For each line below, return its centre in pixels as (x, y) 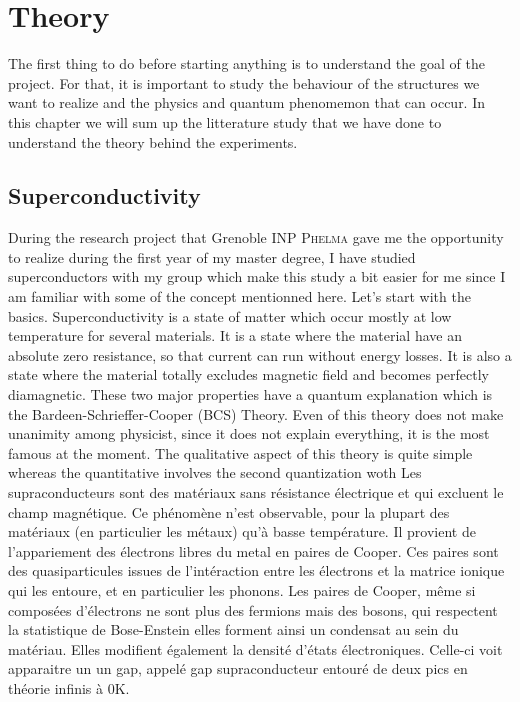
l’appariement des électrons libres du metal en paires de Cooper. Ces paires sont (253, 550)
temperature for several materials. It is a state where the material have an (235, 335)
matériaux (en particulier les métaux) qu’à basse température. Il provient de (242, 531)
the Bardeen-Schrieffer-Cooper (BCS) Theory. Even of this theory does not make (256, 413)
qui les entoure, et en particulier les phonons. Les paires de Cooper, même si (242, 589)
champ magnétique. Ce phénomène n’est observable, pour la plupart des (229, 511)
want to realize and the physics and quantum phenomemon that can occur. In (247, 102)
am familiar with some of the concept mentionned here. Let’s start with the (239, 296)
